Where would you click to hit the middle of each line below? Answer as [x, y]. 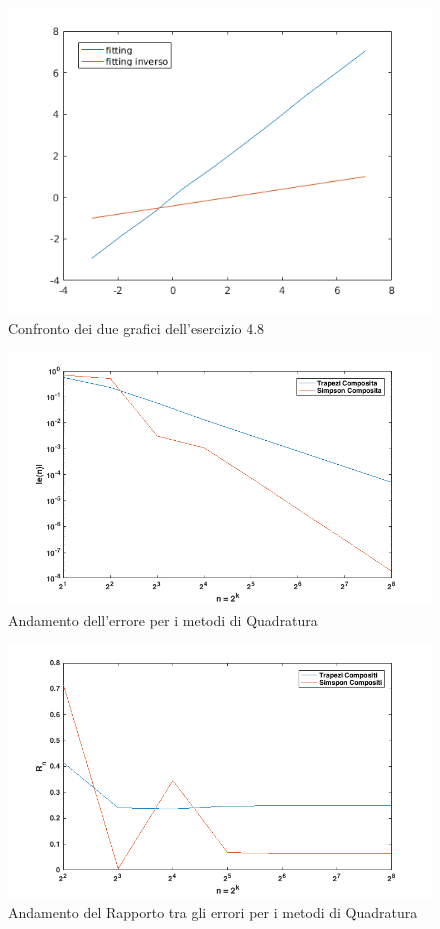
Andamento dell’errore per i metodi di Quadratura [163, 619]
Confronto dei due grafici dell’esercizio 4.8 [136, 327]
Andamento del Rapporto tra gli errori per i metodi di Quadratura [213, 911]
